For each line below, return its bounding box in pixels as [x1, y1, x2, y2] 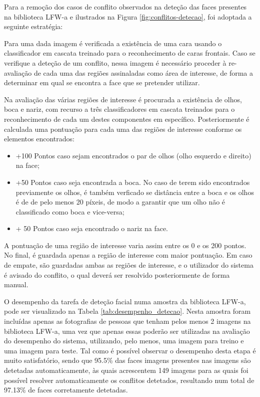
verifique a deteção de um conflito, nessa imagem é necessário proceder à [4, 57, 226, 68]
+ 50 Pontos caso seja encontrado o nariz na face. [15, 223, 168, 234]
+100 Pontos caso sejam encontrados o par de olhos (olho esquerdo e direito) [15, 150, 251, 160]
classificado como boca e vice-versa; [15, 206, 124, 217]
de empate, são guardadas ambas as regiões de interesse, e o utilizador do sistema [4, 260, 253, 270]
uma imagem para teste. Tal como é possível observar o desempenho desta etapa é [4, 345, 256, 355]
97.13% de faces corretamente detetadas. [4, 384, 128, 395]
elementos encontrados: [4, 133, 74, 144]
